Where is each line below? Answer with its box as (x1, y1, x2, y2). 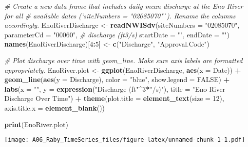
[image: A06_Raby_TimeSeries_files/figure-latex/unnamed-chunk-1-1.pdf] (4, 136, 245, 144)
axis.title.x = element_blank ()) (4, 102, 105, 113)
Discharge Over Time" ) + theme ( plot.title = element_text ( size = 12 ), (4, 93, 224, 103)
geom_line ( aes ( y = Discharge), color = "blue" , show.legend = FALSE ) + (4, 74, 230, 84)
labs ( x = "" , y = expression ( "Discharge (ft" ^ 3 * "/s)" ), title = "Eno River (4, 83, 226, 94)
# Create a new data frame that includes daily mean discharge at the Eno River (4, 1, 243, 11)
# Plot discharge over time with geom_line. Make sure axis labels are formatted (4, 55, 243, 65)
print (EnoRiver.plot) (4, 119, 68, 129)
